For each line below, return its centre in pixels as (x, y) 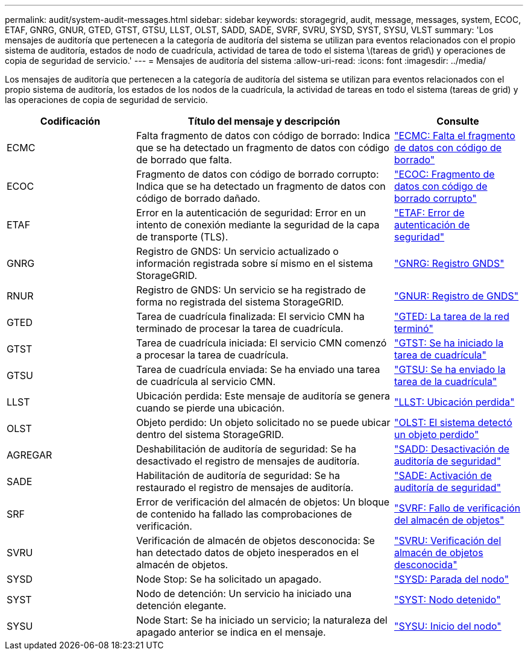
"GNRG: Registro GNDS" (449, 263)
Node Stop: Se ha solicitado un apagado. (229, 579)
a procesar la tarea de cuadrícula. (212, 355)
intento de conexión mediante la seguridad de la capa (258, 225)
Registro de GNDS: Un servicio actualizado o (237, 251)
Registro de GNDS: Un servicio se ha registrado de (251, 290)
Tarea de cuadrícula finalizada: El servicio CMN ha (250, 316)
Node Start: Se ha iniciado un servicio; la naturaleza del (262, 620)
